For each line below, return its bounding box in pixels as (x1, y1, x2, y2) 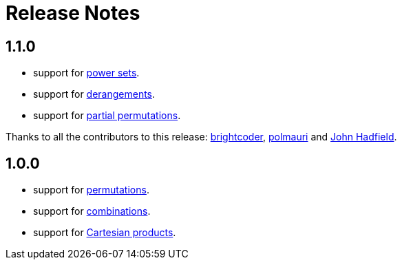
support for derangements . (33, 88, 156, 100)
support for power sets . (33, 67, 140, 79)
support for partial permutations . (33, 109, 181, 122)
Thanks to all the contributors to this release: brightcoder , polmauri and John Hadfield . (6, 131, 397, 143)
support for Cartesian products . (33, 226, 176, 239)
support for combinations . (33, 205, 151, 218)
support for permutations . (33, 184, 149, 196)
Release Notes (6, 1, 140, 25)
